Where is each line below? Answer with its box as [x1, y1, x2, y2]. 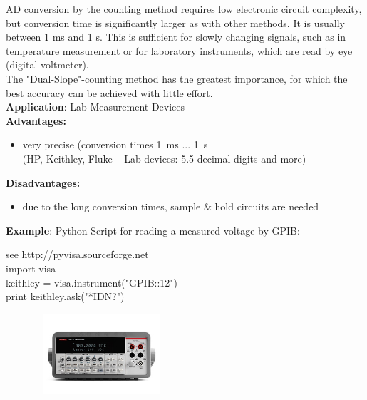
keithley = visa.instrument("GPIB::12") [6, 275, 178, 289]
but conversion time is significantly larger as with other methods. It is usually [6, 15, 345, 30]
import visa [6, 260, 56, 275]
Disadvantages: [6, 175, 81, 190]
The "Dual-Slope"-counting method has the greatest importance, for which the [6, 71, 348, 86]
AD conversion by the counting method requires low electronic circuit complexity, [6, 1, 362, 16]
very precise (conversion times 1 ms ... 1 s [22, 137, 208, 152]
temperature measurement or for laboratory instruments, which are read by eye [6, 43, 353, 58]
